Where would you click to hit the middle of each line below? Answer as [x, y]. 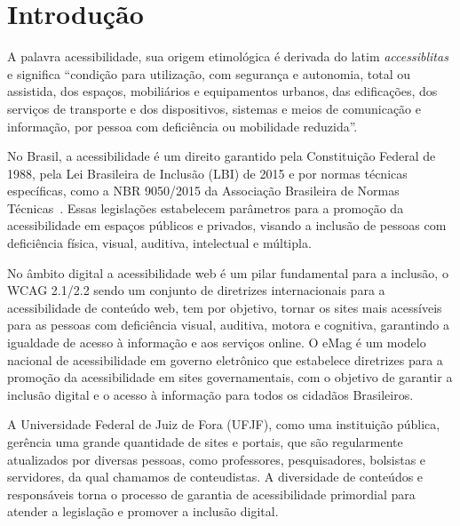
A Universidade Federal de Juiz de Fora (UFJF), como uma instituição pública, [224, 424]
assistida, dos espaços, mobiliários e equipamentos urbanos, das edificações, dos [222, 91]
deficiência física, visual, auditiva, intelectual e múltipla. [159, 243]
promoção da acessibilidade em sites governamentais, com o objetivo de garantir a [230, 377]
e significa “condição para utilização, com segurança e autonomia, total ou [209, 73]
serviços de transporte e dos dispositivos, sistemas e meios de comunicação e [214, 108]
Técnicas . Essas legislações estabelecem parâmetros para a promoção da [206, 207]
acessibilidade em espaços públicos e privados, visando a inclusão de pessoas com [227, 225]
